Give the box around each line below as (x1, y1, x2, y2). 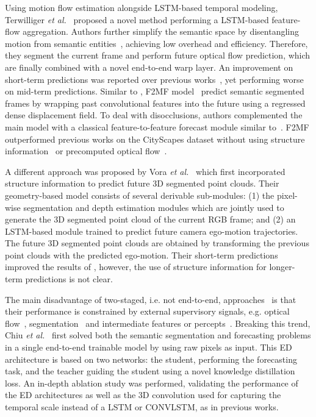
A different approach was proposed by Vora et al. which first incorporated (5, 165, 285, 177)
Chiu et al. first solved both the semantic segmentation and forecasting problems (5, 329, 311, 341)
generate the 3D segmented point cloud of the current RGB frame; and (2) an (5, 213, 296, 226)
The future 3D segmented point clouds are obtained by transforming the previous (5, 237, 309, 249)
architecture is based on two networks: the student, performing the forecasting (5, 352, 297, 365)
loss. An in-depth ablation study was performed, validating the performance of (5, 376, 298, 389)
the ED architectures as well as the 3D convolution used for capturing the (5, 388, 281, 401)
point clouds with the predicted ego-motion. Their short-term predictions (5, 248, 278, 261)
